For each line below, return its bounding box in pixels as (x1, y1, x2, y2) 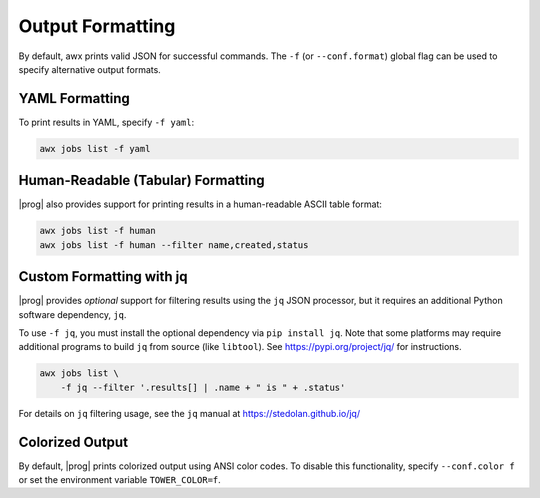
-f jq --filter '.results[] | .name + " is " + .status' (60, 381, 346, 393)
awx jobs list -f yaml (39, 143, 151, 154)
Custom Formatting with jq (18, 268, 188, 285)
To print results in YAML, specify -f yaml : (18, 116, 195, 128)
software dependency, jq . (18, 308, 127, 320)
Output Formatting (18, 15, 176, 37)
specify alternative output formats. (18, 63, 162, 75)
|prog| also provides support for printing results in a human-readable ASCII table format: (18, 198, 382, 210)
